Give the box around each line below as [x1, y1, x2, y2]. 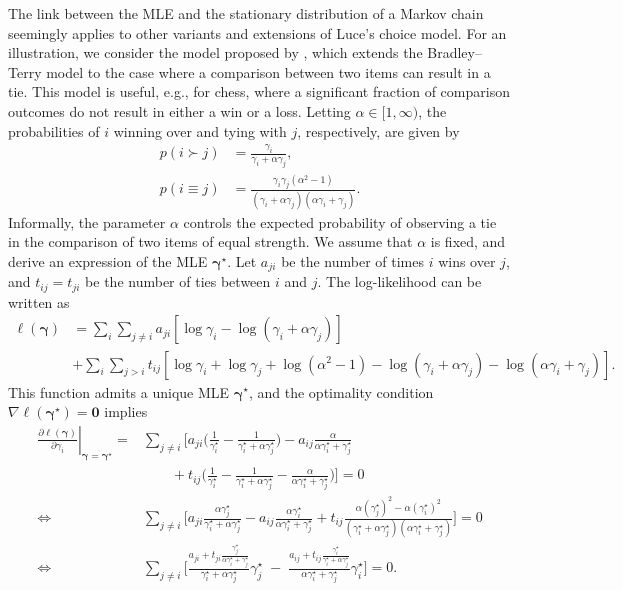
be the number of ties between [85, 271, 271, 292]
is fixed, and [430, 231, 506, 252]
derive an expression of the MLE [8, 250, 208, 271]
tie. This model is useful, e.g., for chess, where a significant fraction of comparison [8, 81, 510, 102]
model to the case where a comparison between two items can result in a [46, 61, 491, 82]
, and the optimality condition [248, 381, 434, 402]
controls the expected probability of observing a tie [183, 211, 497, 232]
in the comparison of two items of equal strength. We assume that [8, 231, 413, 252]
